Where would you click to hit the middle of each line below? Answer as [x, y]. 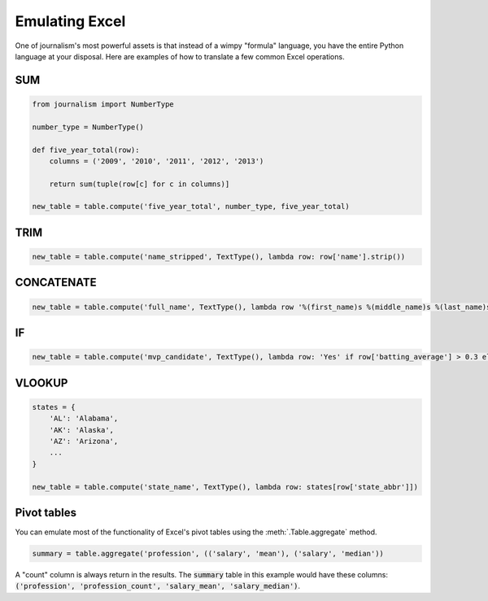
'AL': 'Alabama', [84, 418]
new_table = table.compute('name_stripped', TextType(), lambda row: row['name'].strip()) [219, 257]
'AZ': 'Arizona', [84, 441]
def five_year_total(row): [86, 150]
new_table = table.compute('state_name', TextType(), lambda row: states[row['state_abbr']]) [225, 487]
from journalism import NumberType [103, 104]
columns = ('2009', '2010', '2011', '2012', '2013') [157, 161]
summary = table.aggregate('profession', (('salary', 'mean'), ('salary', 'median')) [208, 554]
